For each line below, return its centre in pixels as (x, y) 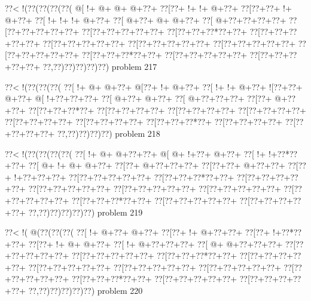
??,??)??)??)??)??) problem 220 (86, 291)
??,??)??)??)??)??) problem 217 (100, 66)
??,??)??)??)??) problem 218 (109, 133)
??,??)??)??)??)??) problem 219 (86, 212)
